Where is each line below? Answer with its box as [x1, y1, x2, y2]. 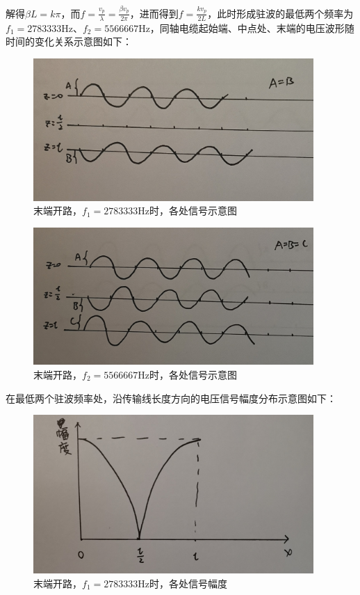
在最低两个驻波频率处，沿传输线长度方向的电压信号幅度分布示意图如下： [6, 390, 336, 405]
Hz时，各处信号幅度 [138, 576, 227, 590]
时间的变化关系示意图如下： [6, 34, 132, 49]
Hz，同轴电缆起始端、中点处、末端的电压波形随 [138, 20, 354, 35]
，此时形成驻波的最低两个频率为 [207, 6, 354, 20]
